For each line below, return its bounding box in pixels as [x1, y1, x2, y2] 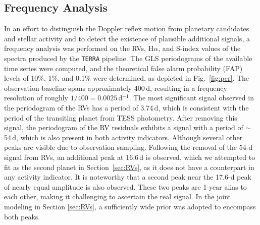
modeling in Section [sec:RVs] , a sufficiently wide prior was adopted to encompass [4, 201, 256, 211]
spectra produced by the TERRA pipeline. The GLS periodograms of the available [4, 52, 252, 63]
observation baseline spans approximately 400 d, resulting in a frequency [4, 82, 227, 93]
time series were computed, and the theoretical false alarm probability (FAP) [4, 63, 243, 73]
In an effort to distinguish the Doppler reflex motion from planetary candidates [4, 23, 249, 34]
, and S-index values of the [158, 43, 241, 53]
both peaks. [4, 211, 40, 221]
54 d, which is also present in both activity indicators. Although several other [4, 132, 243, 142]
